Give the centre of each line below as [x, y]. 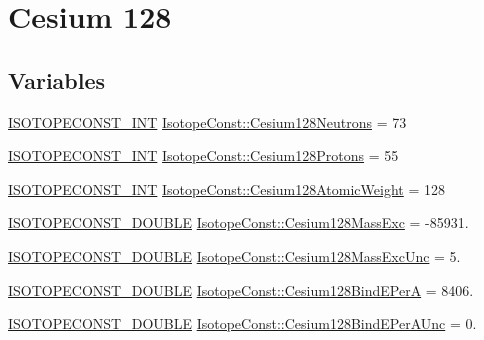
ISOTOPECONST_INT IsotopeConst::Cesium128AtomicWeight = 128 [226, 188]
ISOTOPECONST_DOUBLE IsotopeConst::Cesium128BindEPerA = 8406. [241, 289]
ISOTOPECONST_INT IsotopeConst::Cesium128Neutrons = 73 [207, 121]
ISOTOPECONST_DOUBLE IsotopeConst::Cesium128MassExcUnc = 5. [234, 255]
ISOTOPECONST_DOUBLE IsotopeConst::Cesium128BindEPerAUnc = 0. [242, 323]
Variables [57, 79]
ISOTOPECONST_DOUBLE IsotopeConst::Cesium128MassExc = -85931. [238, 222]
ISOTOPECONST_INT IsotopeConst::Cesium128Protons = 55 [203, 155]
